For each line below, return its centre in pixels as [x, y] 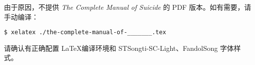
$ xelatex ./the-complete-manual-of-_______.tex [85, 32]
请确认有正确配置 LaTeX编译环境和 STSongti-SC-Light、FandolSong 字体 [119, 48]
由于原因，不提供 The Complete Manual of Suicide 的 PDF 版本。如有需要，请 [127, 7]
